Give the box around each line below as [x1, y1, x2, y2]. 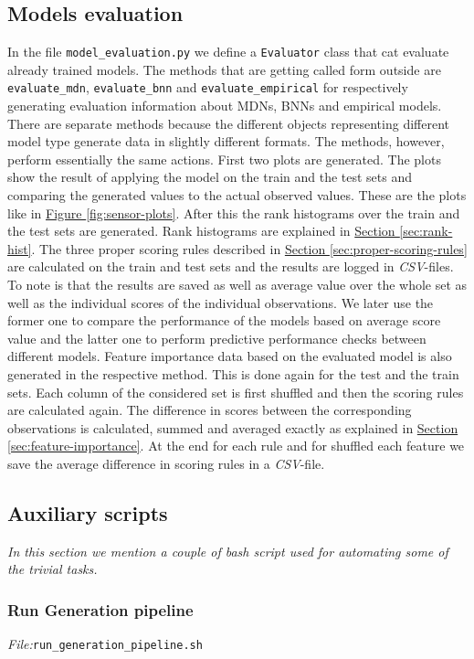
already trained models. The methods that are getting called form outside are [7, 59, 441, 79]
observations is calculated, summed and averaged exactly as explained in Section [7, 418, 458, 437]
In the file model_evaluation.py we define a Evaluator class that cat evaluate [7, 42, 449, 61]
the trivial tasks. [7, 559, 98, 579]
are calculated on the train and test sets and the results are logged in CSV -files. [7, 257, 454, 276]
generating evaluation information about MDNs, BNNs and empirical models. [7, 96, 442, 115]
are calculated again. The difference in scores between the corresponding [7, 400, 412, 420]
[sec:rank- [399, 221, 453, 240]
